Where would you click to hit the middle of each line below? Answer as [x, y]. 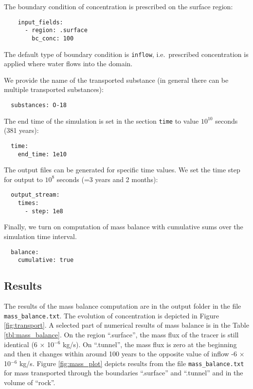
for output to [23, 179]
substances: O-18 [39, 105]
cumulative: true [46, 260]
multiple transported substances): [54, 89]
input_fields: [40, 22]
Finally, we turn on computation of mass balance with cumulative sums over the [124, 227]
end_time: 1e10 [42, 154]
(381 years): [21, 130]
